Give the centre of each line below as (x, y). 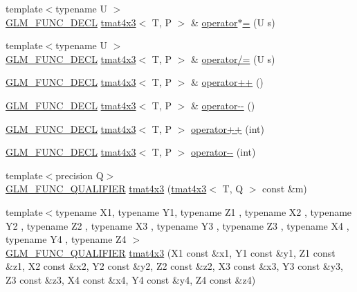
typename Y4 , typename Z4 (66, 239)
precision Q (80, 175)
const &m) (285, 189)
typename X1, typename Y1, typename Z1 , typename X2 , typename (204, 211)
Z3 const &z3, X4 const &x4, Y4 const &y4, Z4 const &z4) (131, 279)
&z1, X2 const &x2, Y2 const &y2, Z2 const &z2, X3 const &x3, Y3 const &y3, (174, 266)
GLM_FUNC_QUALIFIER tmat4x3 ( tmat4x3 (106, 189)
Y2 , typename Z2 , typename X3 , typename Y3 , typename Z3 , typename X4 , (177, 225)
